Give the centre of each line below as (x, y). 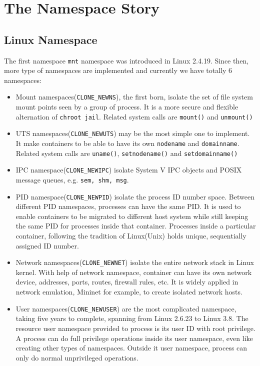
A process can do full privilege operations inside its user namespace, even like (134, 338)
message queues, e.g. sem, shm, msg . (72, 179)
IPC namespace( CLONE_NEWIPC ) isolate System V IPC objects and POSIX (129, 170)
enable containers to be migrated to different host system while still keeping (132, 216)
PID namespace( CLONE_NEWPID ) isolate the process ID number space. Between (135, 196)
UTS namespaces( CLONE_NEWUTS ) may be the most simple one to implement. (133, 133)
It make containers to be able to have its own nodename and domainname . (127, 143)
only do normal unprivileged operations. (77, 357)
